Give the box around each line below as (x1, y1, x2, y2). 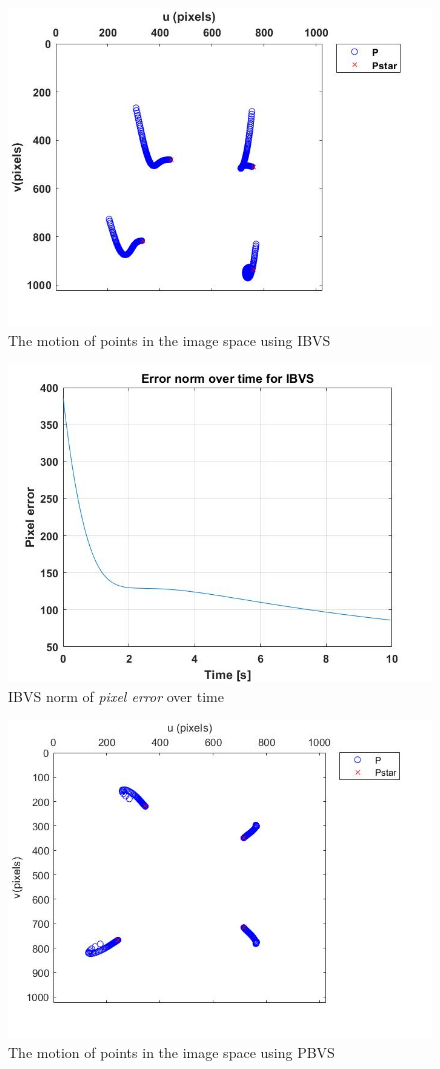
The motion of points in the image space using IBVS (8, 329, 331, 350)
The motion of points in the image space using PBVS (8, 1041, 335, 1062)
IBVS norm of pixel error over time (8, 685, 224, 706)
